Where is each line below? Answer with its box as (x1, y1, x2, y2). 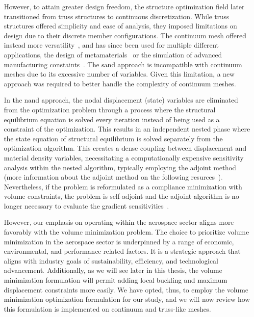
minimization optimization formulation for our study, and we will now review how (4, 294, 250, 304)
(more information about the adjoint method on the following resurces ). (4, 172, 223, 182)
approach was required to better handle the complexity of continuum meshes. (4, 78, 236, 88)
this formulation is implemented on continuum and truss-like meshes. (4, 303, 211, 314)
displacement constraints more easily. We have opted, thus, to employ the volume (4, 284, 249, 294)
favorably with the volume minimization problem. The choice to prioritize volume (4, 227, 249, 237)
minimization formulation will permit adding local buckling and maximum (4, 275, 228, 285)
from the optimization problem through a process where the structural (4, 104, 216, 114)
